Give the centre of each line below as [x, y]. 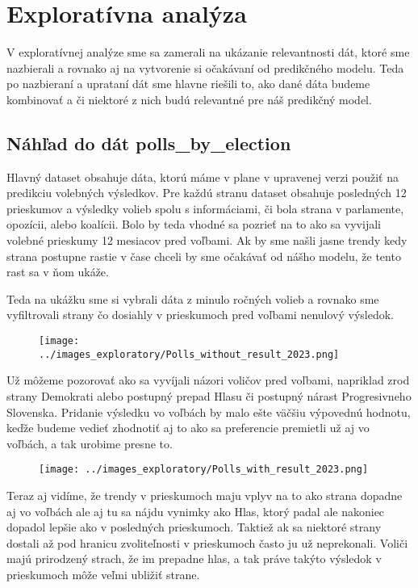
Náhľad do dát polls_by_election [149, 143]
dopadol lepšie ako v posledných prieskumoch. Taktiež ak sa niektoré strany [194, 527]
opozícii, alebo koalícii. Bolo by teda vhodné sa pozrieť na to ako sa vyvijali [194, 224]
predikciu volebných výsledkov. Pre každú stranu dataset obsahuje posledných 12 [207, 193]
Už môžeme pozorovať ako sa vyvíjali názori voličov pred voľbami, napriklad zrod [208, 380]
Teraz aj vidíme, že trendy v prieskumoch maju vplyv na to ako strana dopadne [205, 495]
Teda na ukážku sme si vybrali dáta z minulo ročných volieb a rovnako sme [193, 298]
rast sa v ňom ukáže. [58, 272]
